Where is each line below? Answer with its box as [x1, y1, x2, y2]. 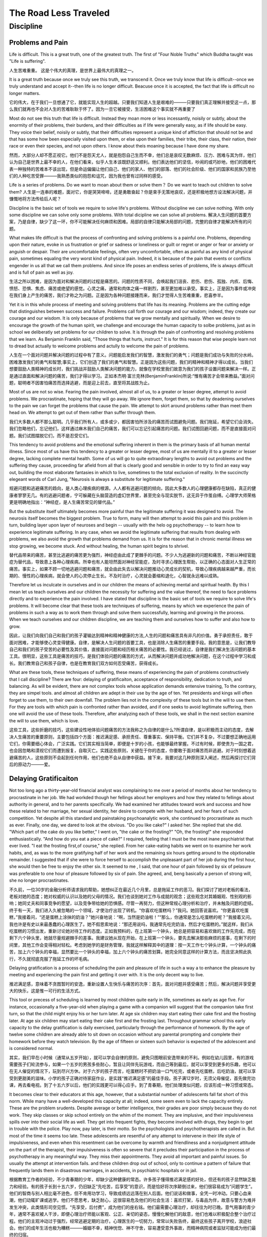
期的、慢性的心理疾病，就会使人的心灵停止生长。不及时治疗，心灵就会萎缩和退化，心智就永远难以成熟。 [9, 573, 222, 579]
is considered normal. [9, 1046, 54, 1051]
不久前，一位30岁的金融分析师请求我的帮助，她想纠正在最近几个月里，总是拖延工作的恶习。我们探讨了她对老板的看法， [9, 886, 253, 893]
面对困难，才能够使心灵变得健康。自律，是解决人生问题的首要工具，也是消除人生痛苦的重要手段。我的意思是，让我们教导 [9, 639, 256, 645]
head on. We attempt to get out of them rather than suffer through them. [9, 410, 156, 416]
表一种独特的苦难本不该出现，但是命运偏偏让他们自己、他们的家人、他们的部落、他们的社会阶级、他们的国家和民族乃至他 [9, 166, 256, 172]
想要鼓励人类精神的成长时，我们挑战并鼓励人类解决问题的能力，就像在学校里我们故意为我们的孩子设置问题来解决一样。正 [9, 366, 256, 372]
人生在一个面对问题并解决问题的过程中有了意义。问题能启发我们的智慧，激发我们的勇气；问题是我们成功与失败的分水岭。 [9, 352, 256, 358]
